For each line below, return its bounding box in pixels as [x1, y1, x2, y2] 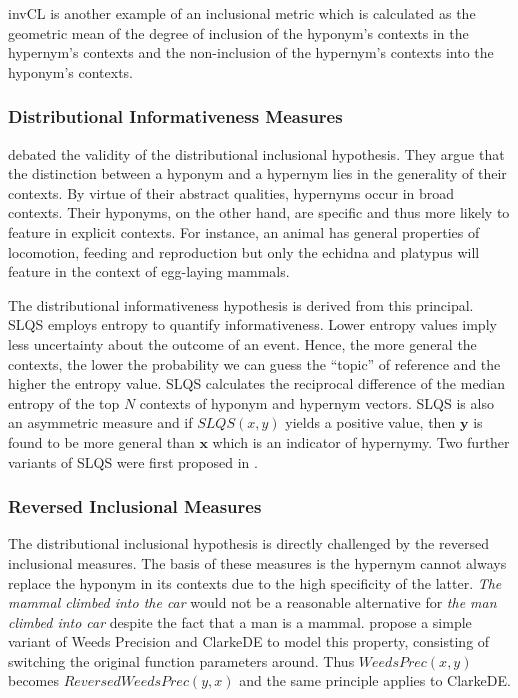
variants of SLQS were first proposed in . [8, 451, 258, 472]
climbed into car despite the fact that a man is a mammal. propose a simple [8, 611, 472, 632]
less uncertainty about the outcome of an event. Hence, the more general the [8, 333, 477, 354]
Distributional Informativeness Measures [8, 104, 343, 129]
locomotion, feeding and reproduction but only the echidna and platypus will [8, 241, 480, 262]
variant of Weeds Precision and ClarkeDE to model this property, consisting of [8, 631, 490, 652]
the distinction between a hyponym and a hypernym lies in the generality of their [8, 163, 507, 184]
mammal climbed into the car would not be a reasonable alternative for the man [8, 592, 497, 613]
